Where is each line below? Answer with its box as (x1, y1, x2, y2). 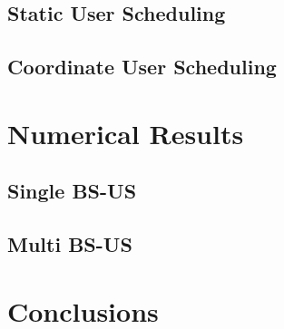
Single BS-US (7, 177, 137, 205)
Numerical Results (7, 114, 244, 151)
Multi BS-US (7, 230, 132, 258)
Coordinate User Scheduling (7, 53, 277, 81)
